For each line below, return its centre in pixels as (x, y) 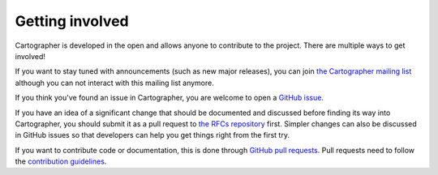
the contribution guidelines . (61, 161)
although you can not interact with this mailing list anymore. (114, 83)
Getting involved (72, 21)
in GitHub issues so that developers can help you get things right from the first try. (152, 135)
